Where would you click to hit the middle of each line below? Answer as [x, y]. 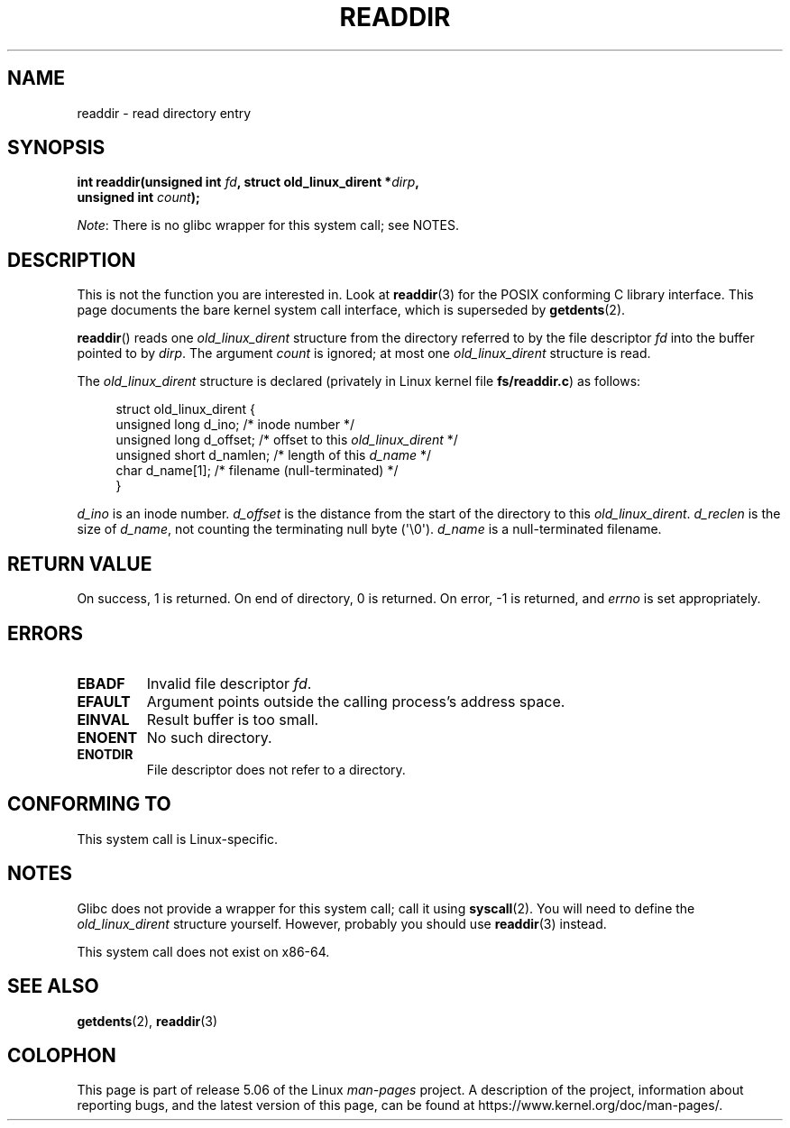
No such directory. [209, 737]
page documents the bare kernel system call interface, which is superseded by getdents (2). [351, 310]
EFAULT [104, 701]
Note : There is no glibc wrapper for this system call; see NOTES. [268, 225]
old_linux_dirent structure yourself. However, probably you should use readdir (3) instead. [342, 923]
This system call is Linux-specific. [178, 839]
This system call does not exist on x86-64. [203, 951]
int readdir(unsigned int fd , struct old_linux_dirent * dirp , [248, 182]
